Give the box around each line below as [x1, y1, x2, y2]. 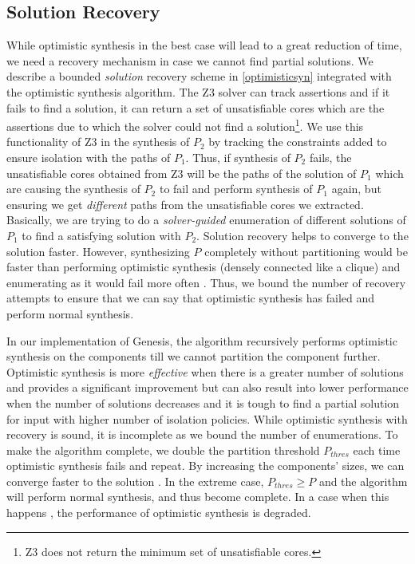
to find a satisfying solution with [22, 227, 181, 243]
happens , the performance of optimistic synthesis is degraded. [6, 504, 311, 521]
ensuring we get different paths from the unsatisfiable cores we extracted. [6, 195, 364, 212]
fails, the [309, 149, 352, 166]
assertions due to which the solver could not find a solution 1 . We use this [6, 116, 364, 134]
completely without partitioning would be [204, 243, 408, 259]
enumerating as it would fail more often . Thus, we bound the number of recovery [6, 274, 406, 290]
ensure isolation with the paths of [6, 149, 171, 166]
